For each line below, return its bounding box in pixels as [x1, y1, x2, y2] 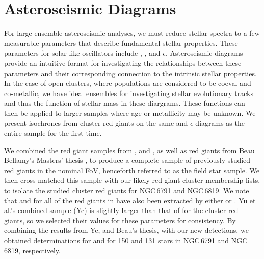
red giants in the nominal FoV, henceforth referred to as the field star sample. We [4, 164, 259, 175]
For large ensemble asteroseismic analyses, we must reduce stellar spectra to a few [4, 28, 260, 38]
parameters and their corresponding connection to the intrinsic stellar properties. [4, 67, 257, 78]
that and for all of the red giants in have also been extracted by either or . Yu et [4, 195, 256, 205]
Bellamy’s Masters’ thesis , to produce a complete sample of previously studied [4, 155, 251, 166]
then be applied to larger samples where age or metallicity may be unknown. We [4, 107, 256, 118]
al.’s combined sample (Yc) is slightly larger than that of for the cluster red [4, 205, 239, 216]
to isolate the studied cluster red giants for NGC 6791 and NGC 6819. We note [4, 185, 249, 196]
